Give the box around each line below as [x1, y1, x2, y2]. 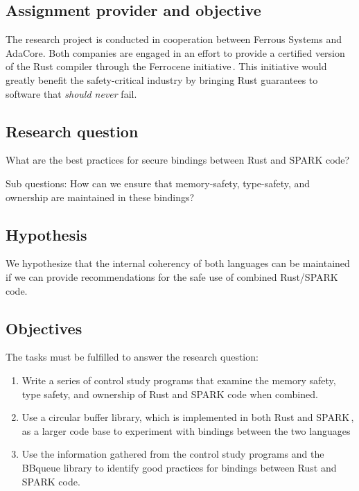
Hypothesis [6, 223, 87, 245]
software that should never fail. [6, 86, 137, 101]
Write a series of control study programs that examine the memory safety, [21, 372, 336, 387]
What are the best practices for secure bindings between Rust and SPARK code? [6, 153, 350, 167]
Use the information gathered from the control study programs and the [21, 447, 324, 461]
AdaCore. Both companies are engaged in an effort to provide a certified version [6, 45, 345, 60]
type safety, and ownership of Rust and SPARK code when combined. [21, 386, 318, 401]
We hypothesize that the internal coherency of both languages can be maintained [6, 256, 350, 270]
